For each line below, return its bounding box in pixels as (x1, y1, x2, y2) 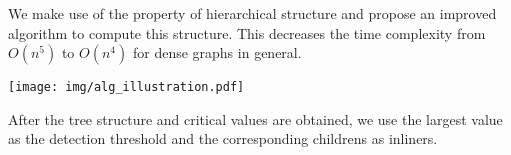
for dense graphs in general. (132, 42, 302, 63)
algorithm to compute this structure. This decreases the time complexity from (8, 22, 486, 43)
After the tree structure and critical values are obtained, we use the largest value (8, 108, 503, 129)
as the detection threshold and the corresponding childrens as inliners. (8, 128, 438, 149)
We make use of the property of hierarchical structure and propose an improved (8, 3, 497, 23)
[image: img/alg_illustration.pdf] (8, 80, 245, 95)
